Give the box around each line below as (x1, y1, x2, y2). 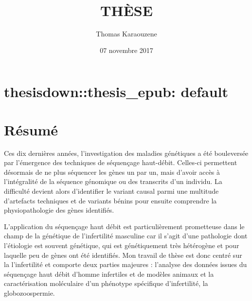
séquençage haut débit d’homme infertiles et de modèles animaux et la (4, 268, 214, 279)
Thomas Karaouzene (96, 29, 157, 39)
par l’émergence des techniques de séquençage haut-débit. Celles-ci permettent (4, 157, 237, 167)
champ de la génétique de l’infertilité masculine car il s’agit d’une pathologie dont (4, 231, 248, 241)
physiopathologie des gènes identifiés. (4, 205, 114, 215)
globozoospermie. (4, 287, 55, 298)
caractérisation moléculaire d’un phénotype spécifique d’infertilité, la (4, 278, 208, 288)
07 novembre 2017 (100, 45, 153, 55)
